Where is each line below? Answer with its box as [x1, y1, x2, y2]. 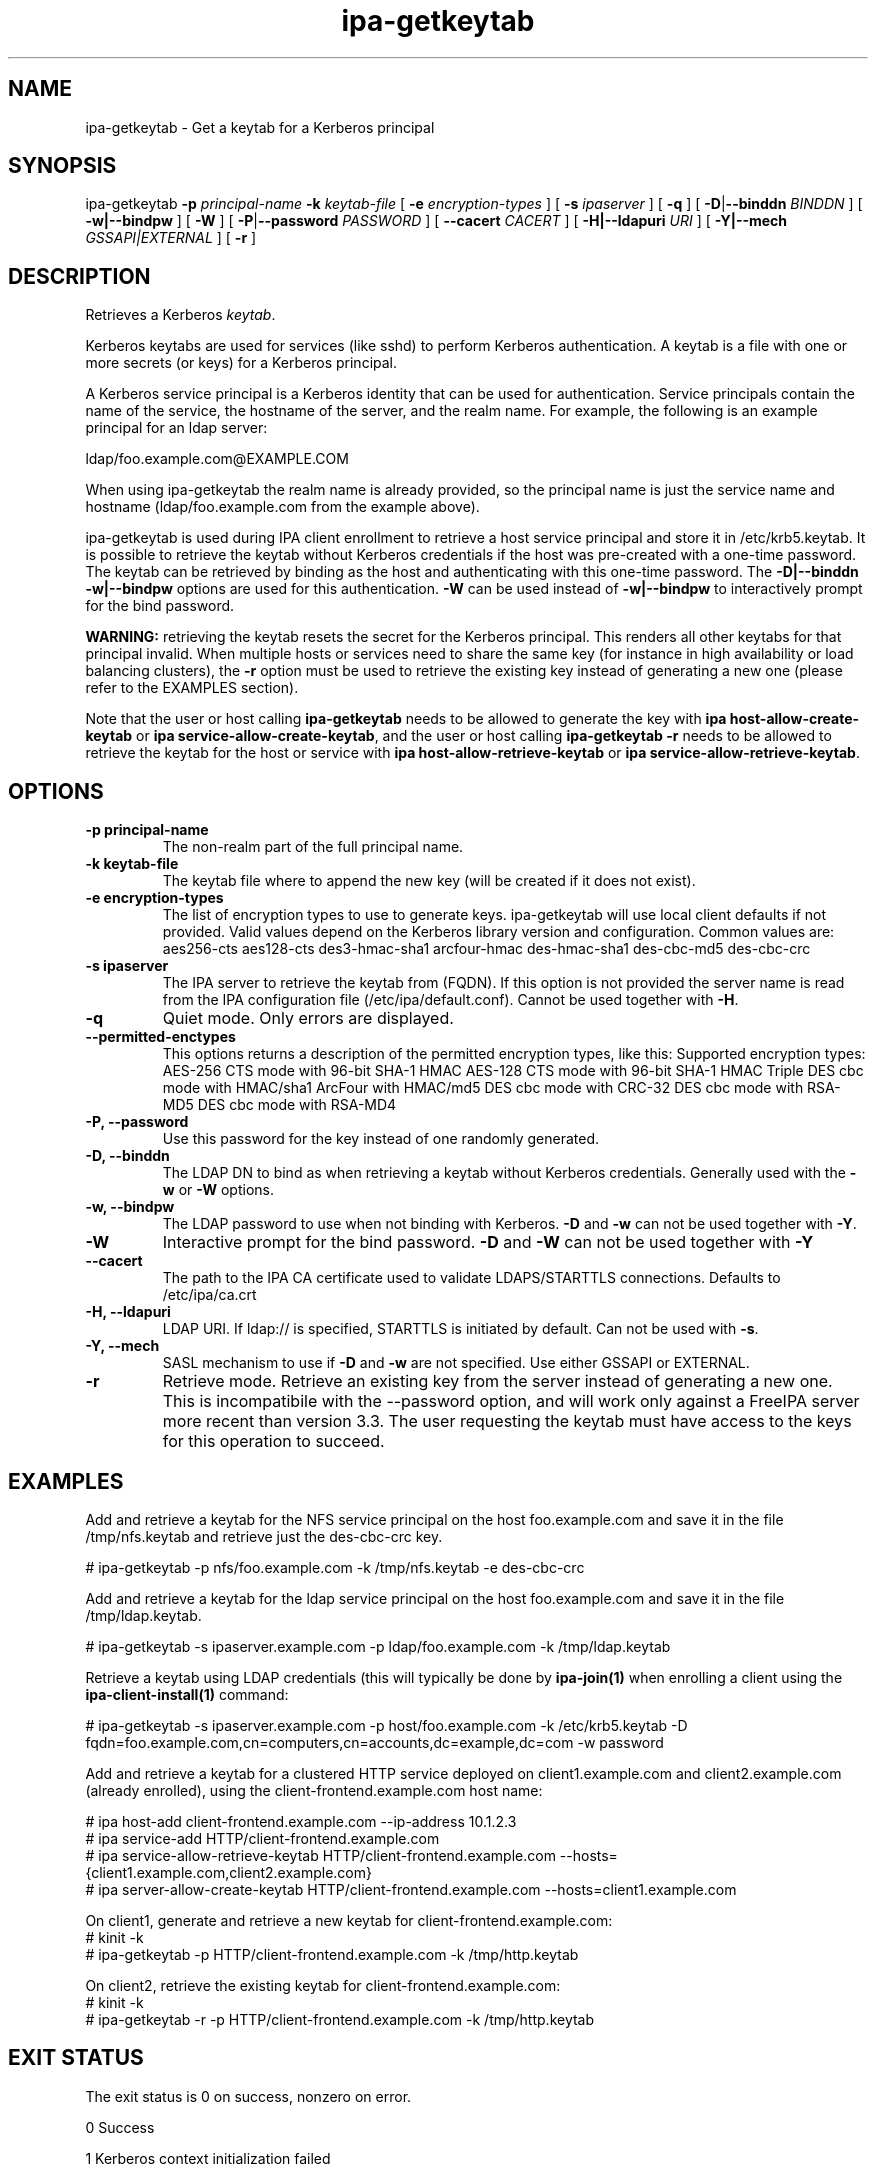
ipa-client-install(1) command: [85, 1685, 289, 1703]
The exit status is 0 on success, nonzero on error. [85, 2087, 412, 2105]
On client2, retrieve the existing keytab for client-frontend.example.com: [85, 1976, 561, 1994]
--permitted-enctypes [85, 1028, 236, 1046]
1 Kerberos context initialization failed [85, 2149, 331, 2167]
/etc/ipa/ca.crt [162, 1286, 257, 1304]
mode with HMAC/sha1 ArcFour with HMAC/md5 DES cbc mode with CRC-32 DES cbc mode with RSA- [162, 1079, 841, 1097]
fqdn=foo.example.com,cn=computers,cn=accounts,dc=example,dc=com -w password [85, 1733, 664, 1751]
